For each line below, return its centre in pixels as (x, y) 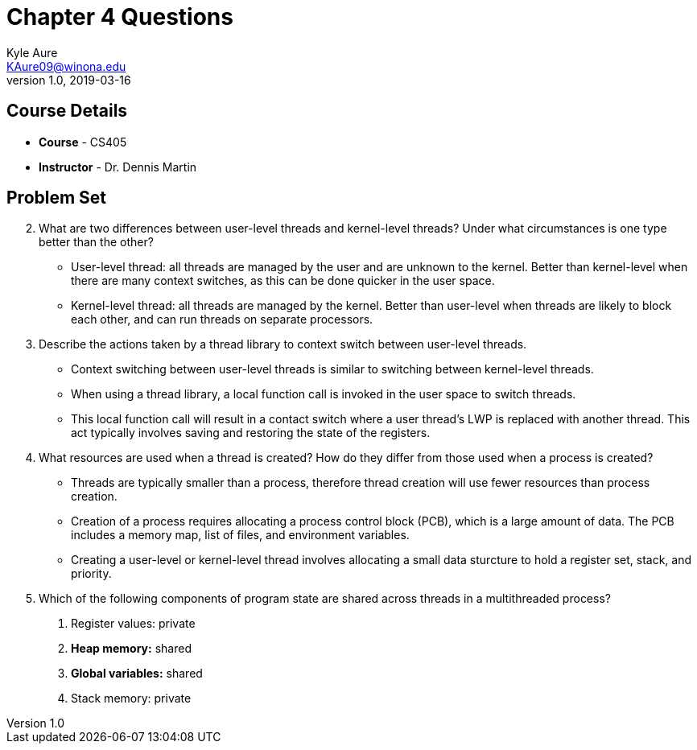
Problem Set (57, 198)
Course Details (67, 111)
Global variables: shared (137, 674)
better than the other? (96, 242)
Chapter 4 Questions (120, 17)
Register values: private (133, 624)
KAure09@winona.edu (66, 66)
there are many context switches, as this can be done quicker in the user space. (283, 281)
